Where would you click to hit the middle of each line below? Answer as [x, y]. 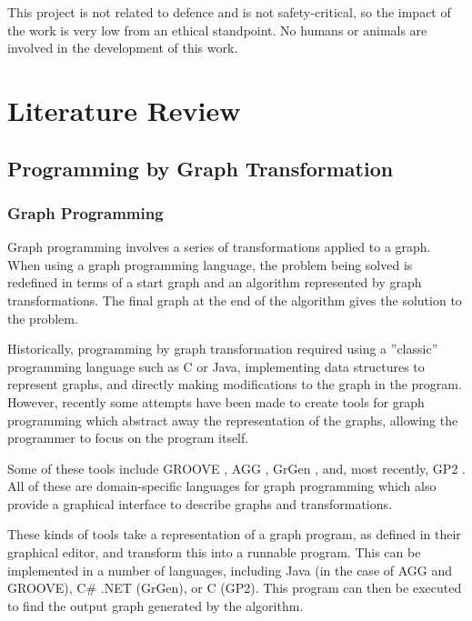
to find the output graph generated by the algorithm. [156, 605]
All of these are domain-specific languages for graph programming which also [222, 486]
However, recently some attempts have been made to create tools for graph [216, 401]
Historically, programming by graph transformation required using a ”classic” [223, 349]
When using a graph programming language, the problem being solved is [210, 264]
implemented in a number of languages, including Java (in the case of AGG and [230, 570]
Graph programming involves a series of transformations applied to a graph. [219, 247]
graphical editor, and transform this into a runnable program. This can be [214, 552]
